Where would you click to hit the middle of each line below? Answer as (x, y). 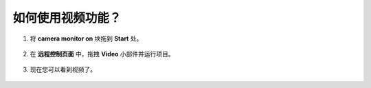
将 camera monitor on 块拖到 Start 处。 (86, 38)
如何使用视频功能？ (67, 18)
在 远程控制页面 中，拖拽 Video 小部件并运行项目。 (102, 54)
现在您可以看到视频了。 (63, 69)
